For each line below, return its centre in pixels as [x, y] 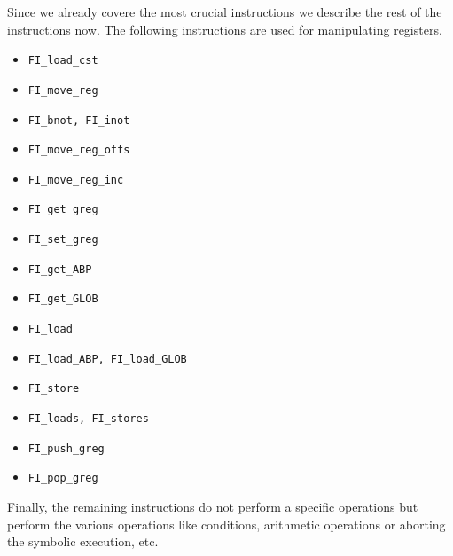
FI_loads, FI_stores [88, 419]
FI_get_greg [63, 210]
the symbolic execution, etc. [83, 541]
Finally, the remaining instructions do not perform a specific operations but [213, 507]
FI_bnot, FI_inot [79, 120]
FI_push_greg [66, 448]
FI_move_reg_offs [79, 150]
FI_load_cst [63, 61]
